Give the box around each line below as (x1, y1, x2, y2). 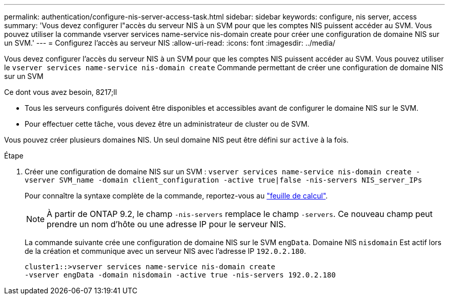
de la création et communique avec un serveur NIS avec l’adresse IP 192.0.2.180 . (25, 247, 306, 255)
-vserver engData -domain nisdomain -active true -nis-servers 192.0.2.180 (25, 271, 336, 279)
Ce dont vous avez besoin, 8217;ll (4, 88, 117, 96)
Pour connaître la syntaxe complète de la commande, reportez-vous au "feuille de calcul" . (25, 191, 328, 200)
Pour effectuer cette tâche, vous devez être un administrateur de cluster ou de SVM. (25, 119, 310, 128)
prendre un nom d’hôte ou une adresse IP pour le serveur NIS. (47, 219, 286, 229)
